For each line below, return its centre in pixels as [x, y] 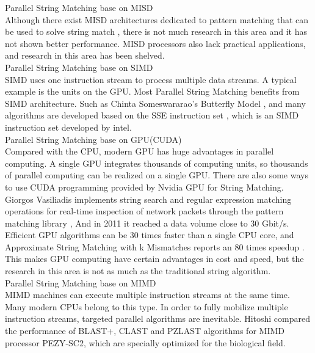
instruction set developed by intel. [68, 127]
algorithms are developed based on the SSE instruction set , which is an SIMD [152, 115]
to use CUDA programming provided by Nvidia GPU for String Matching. [144, 187]
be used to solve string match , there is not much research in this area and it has [156, 31]
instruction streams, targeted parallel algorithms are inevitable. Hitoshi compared [158, 318]
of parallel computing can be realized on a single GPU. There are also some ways [157, 175]
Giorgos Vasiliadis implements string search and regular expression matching [148, 199]
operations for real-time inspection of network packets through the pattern [144, 211]
